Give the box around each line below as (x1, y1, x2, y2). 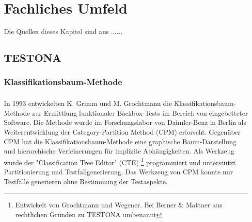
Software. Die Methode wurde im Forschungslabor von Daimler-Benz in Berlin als (4, 117, 246, 127)
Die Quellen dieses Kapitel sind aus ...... (4, 26, 123, 36)
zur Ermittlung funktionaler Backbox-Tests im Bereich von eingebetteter (32, 107, 248, 118)
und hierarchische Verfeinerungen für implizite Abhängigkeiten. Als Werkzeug (4, 146, 235, 156)
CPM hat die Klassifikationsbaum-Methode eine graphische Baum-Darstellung (4, 136, 236, 146)
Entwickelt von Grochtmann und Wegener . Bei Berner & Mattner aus (15, 200, 222, 210)
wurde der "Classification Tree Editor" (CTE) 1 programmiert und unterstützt (4, 155, 236, 167)
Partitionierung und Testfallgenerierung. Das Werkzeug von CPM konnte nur (4, 166, 233, 176)
